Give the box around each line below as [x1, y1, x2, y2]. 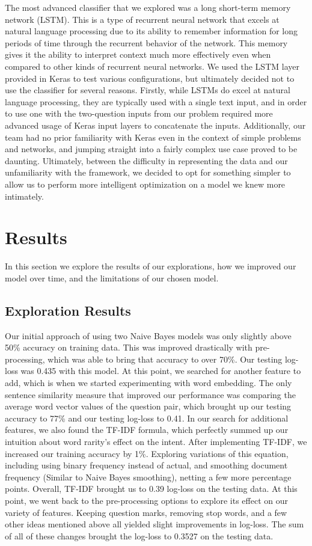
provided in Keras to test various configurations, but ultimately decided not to [5, 72, 295, 84]
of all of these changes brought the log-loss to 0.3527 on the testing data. [5, 529, 274, 542]
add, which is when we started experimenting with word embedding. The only [5, 376, 292, 388]
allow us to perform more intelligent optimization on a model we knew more [5, 177, 286, 190]
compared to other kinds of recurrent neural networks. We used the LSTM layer [5, 60, 299, 72]
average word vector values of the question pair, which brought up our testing [5, 400, 292, 413]
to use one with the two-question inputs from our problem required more [5, 107, 273, 120]
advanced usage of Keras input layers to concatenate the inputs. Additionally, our [5, 118, 306, 131]
